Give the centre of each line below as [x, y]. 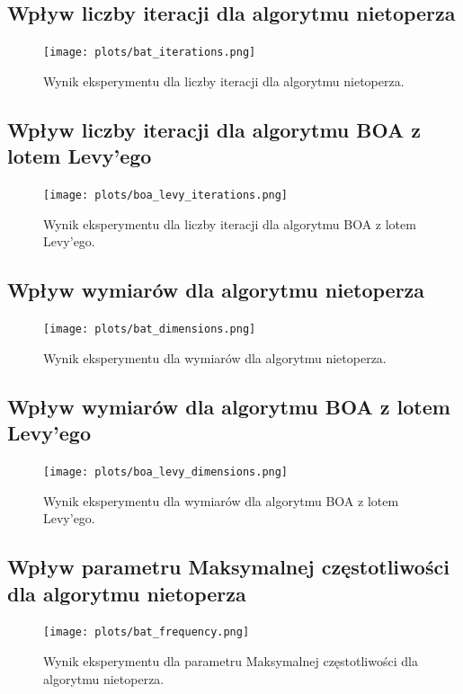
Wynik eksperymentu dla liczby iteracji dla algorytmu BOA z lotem [230, 223]
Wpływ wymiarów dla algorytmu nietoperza [216, 290]
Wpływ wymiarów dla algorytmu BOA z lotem [229, 406]
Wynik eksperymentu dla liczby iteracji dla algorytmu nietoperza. [224, 80]
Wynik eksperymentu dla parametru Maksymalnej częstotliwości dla [231, 661]
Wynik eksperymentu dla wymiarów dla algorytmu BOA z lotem [221, 500]
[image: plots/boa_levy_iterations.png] [166, 196]
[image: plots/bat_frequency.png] [147, 632]
